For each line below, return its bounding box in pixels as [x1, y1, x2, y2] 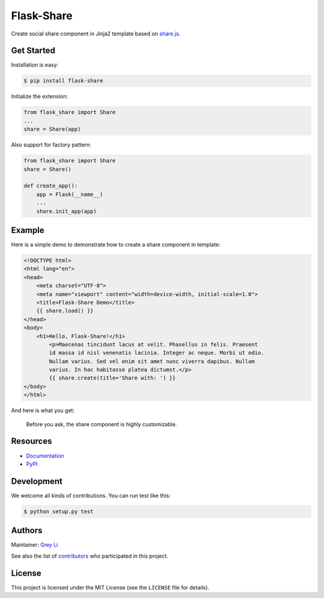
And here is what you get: [11, 407, 75, 414]
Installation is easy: [11, 61, 59, 68]
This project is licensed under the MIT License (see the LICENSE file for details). [11, 584, 209, 591]
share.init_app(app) [36, 208, 97, 214]
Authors [11, 525, 43, 536]
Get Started [11, 46, 55, 56]
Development [11, 476, 63, 486]
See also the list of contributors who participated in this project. [11, 552, 169, 560]
